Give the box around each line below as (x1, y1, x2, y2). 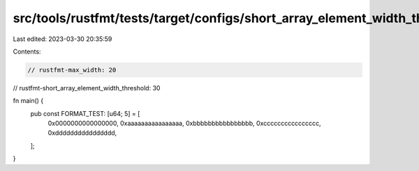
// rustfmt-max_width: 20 (27, 66, 117, 74)
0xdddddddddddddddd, (47, 129, 117, 137)
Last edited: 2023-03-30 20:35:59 (13, 35, 112, 43)
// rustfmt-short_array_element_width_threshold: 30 (13, 83, 161, 92)
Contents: (13, 47, 41, 56)
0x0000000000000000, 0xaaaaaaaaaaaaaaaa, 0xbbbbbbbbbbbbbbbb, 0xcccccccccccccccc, (47, 119, 321, 128)
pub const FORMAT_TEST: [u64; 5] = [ (30, 109, 140, 117)
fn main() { (13, 97, 44, 105)
